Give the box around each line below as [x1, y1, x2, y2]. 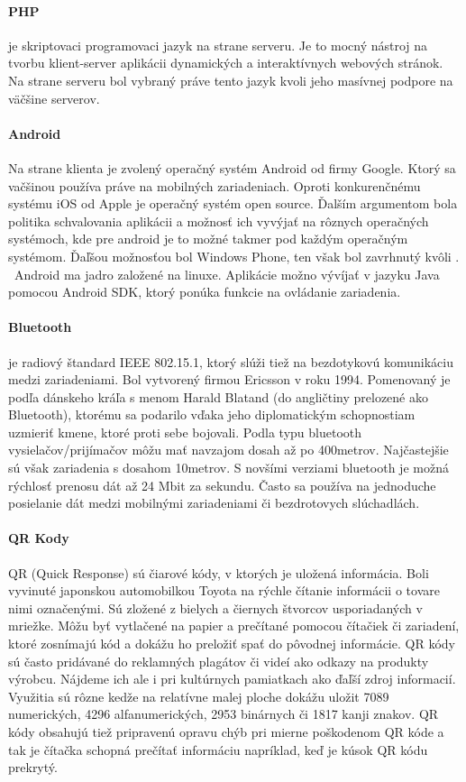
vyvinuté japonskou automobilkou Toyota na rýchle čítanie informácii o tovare [8, 581, 440, 600]
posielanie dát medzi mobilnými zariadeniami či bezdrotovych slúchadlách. [8, 493, 420, 512]
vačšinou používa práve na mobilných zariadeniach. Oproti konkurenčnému [8, 176, 421, 195]
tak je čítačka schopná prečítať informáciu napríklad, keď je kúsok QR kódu [8, 740, 428, 759]
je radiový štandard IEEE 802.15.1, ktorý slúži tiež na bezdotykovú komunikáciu [8, 352, 454, 371]
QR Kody [8, 529, 69, 547]
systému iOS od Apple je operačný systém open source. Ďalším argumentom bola [8, 194, 458, 213]
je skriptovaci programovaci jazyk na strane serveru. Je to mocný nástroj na [8, 35, 428, 54]
